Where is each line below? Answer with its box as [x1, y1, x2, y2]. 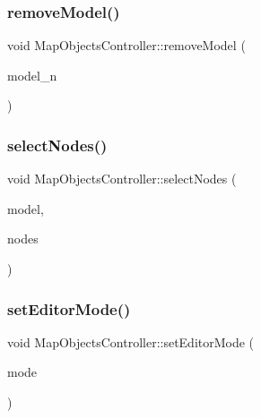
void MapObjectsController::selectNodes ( [7, 169, 237, 188]
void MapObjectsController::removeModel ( [7, 36, 246, 55]
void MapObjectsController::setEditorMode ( [7, 332, 255, 351]
